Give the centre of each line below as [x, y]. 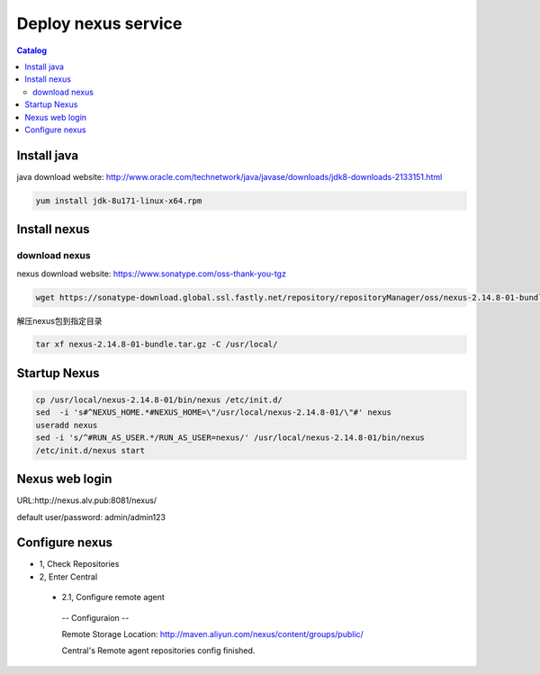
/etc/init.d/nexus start [90, 450]
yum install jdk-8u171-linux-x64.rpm [119, 201]
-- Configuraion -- [95, 617]
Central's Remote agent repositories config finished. [158, 651]
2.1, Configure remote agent [113, 598]
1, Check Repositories [79, 564]
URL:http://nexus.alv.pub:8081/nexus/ [87, 500]
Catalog [32, 50]
